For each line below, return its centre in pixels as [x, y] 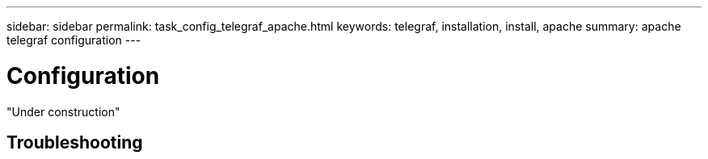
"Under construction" [63, 111]
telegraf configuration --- [74, 40]
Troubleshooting [75, 142]
